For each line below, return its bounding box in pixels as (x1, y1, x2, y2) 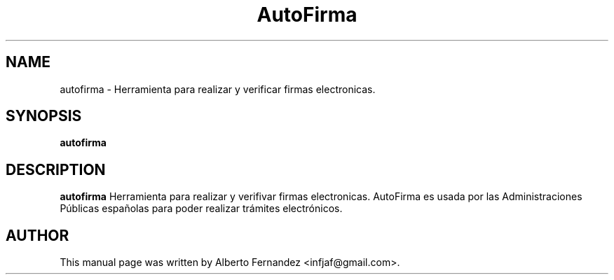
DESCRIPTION (6, 160, 106, 178)
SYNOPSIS (6, 107, 82, 125)
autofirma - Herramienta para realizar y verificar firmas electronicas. (60, 83, 376, 95)
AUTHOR (6, 226, 69, 244)
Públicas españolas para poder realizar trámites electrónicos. (60, 202, 343, 215)
